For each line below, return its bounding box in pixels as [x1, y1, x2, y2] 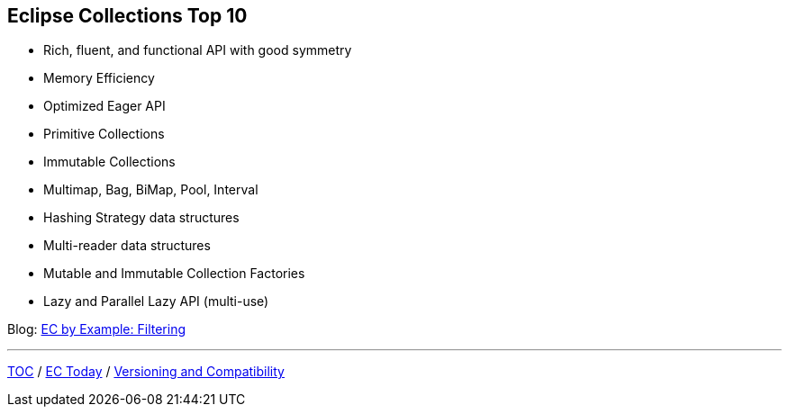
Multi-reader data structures [43, 238, 211, 254]
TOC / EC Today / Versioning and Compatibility [7, 364, 285, 380]
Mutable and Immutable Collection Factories [43, 265, 305, 282]
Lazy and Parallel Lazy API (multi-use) [43, 293, 269, 310]
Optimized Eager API [43, 98, 166, 114]
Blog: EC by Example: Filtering [7, 321, 186, 337]
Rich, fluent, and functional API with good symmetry [43, 42, 352, 58]
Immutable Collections [43, 154, 176, 170]
